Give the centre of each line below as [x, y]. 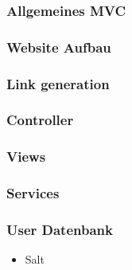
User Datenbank [60, 229]
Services [33, 193]
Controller [40, 120]
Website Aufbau [59, 47]
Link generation [58, 83]
